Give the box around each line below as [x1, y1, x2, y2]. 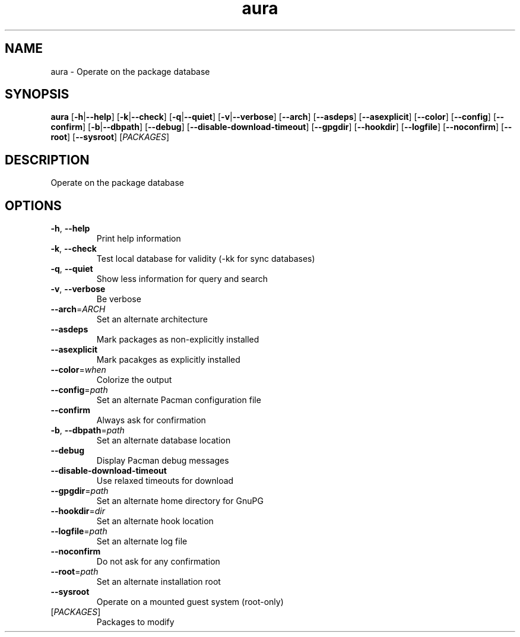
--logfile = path [50, 526, 107, 537]
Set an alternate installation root [96, 576, 221, 587]
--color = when [50, 365, 106, 375]
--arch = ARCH [50, 304, 106, 315]
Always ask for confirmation [96, 415, 206, 426]
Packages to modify [96, 617, 175, 628]
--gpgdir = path [50, 486, 109, 496]
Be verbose [96, 294, 141, 305]
